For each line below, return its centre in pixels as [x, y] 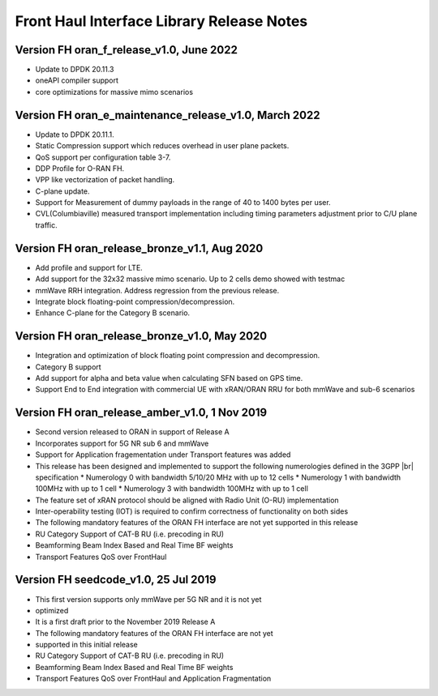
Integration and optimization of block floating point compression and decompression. [178, 356]
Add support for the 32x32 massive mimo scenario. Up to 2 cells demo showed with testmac [190, 279]
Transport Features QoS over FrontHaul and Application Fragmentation [153, 679]
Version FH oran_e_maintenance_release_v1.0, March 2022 [167, 115]
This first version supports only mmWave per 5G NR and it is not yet [148, 599]
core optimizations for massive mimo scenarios [114, 92]
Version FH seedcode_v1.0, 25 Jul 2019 [116, 580]
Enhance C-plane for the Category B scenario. [113, 313]
